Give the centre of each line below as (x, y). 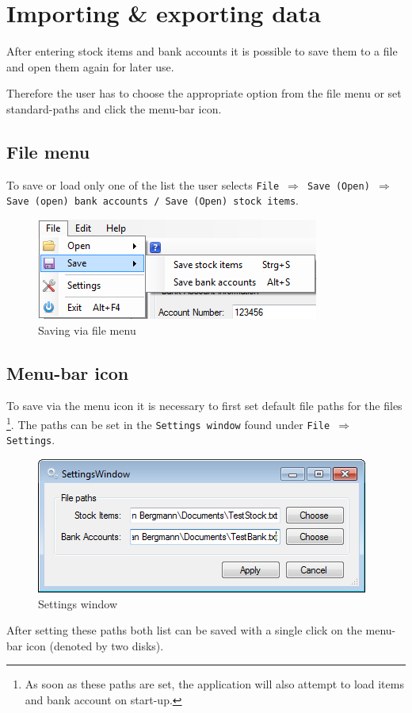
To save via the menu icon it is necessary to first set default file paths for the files (204, 406)
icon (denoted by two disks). (95, 645)
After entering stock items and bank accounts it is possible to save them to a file (202, 51)
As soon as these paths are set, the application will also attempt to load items (214, 684)
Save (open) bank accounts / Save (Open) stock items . (153, 200)
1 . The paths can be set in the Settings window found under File (168, 423)
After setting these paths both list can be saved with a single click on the (184, 630)
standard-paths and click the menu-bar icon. (114, 108)
